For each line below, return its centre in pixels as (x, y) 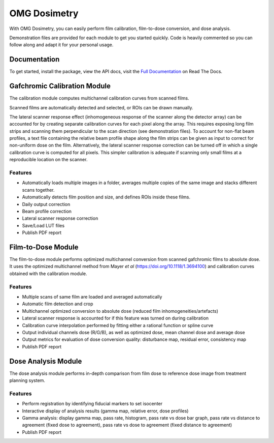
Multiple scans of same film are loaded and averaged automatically (92, 297)
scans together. (39, 190)
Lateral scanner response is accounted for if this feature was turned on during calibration (115, 318)
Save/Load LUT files (43, 225)
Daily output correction (46, 204)
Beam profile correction (47, 211)
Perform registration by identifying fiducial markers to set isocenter (92, 404)
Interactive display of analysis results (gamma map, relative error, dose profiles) (105, 411)
